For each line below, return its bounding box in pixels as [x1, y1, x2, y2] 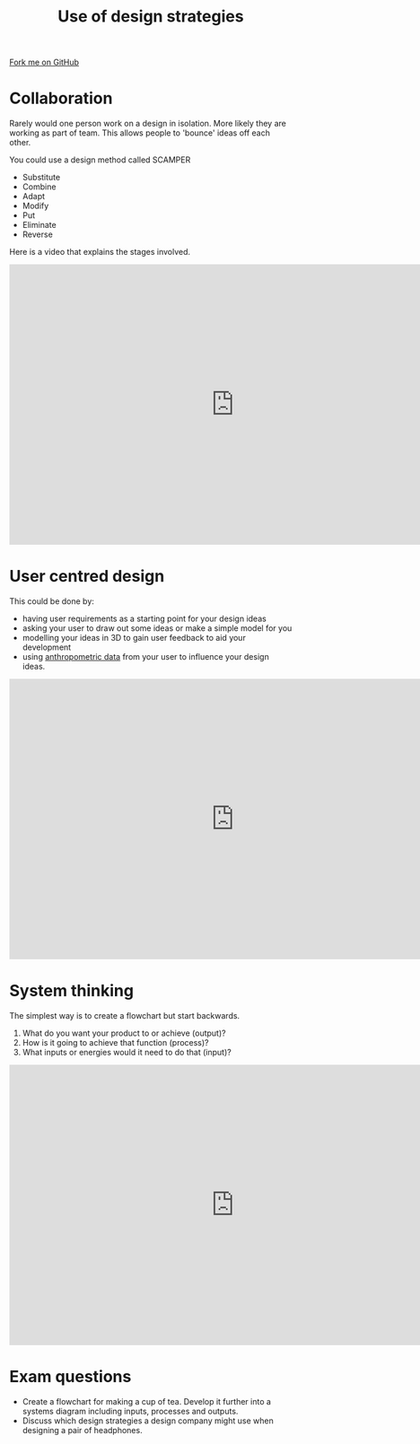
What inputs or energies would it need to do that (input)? [22, 1047, 232, 1057]
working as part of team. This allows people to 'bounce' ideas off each [9, 127, 271, 138]
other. [9, 137, 31, 148]
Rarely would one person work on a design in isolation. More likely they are [9, 118, 287, 129]
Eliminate [22, 220, 57, 231]
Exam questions [9, 1367, 132, 1387]
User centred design [9, 566, 165, 587]
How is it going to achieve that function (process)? [22, 1037, 209, 1047]
